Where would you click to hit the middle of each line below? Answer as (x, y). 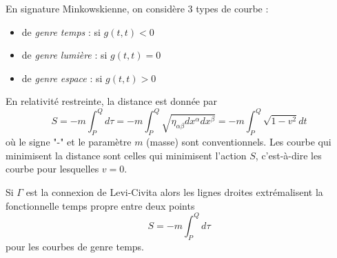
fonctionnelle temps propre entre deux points (100, 205)
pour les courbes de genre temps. (75, 246)
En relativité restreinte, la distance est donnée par (112, 101)
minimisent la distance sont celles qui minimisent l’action (126, 155)
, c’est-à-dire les (288, 155)
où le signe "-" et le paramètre (69, 142)
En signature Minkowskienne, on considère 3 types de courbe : (137, 8)
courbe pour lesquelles (52, 169)
